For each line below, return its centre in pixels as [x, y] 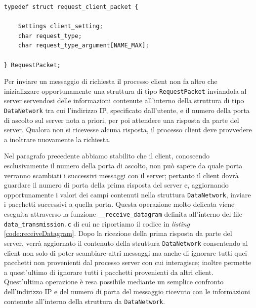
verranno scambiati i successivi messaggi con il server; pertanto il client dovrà [121, 175]
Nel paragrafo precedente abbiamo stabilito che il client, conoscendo [107, 156]
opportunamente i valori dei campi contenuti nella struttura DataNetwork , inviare [128, 194]
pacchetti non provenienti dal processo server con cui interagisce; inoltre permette [128, 262]
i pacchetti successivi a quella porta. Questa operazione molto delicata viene [119, 204]
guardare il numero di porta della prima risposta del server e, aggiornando [116, 185]
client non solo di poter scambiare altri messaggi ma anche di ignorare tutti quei [126, 252]
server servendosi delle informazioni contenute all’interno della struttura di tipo [124, 100]
